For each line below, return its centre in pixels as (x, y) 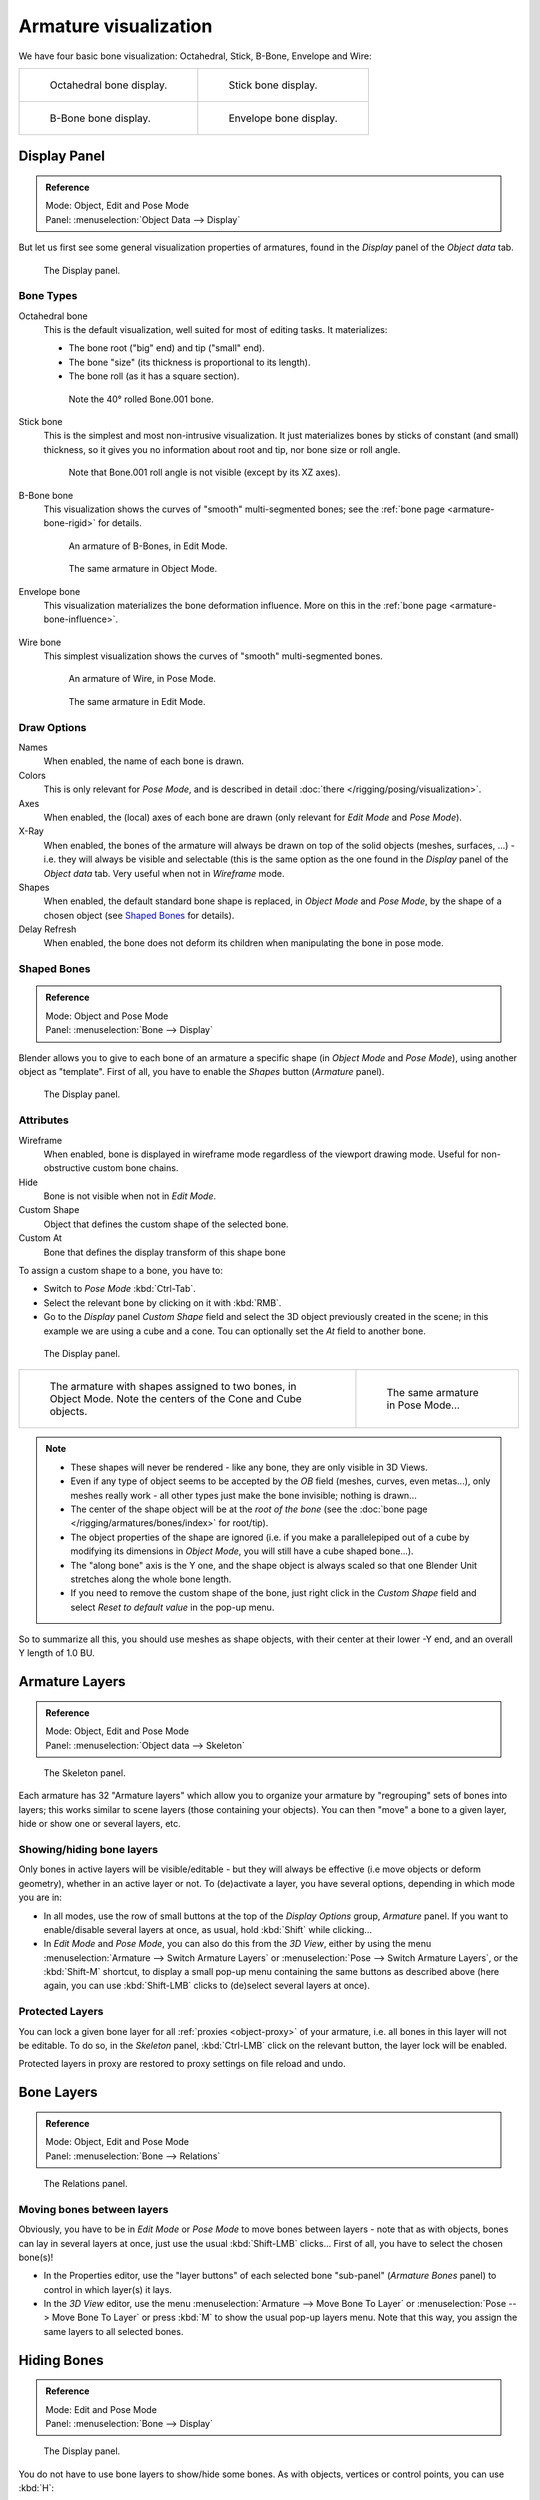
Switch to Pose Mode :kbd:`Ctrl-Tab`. (120, 1289)
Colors (32, 775)
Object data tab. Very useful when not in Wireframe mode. (164, 873)
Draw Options (52, 727)
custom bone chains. (135, 1168)
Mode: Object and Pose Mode (107, 1016)
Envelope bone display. (283, 118)
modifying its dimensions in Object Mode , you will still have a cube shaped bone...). (242, 1551)
